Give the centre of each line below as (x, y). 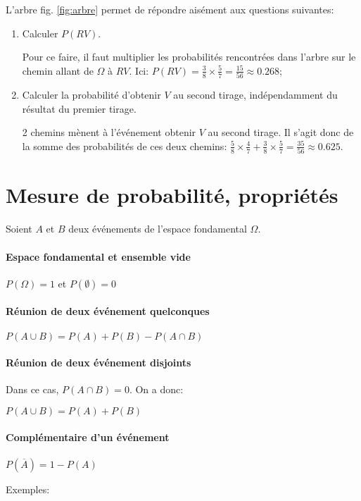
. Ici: (139, 70)
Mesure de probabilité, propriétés (172, 195)
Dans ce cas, (32, 389)
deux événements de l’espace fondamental (158, 229)
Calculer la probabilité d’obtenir (91, 95)
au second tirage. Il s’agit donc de (281, 132)
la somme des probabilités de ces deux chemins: (125, 146)
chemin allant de (58, 70)
